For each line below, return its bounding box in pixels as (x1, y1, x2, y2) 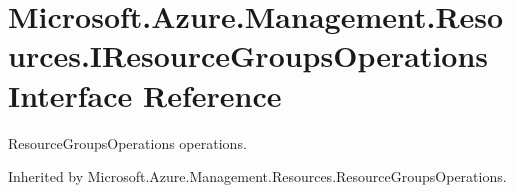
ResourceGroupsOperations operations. (8, 132, 247, 153)
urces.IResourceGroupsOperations (8, 35, 489, 76)
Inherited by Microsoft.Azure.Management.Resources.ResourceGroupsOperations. (8, 166, 507, 187)
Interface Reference (8, 74, 282, 115)
